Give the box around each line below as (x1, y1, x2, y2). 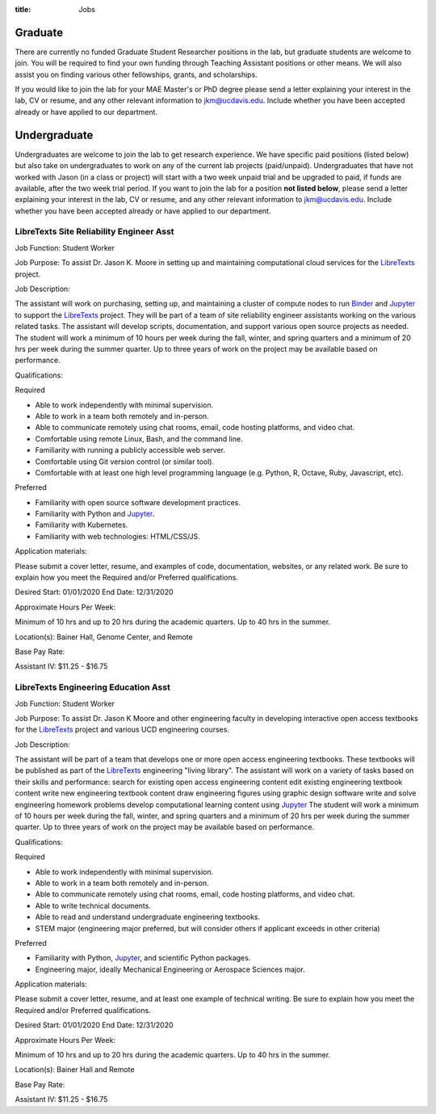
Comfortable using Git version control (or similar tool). (35, 457, 214, 466)
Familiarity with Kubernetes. (35, 520, 128, 530)
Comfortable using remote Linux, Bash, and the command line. (35, 433, 243, 444)
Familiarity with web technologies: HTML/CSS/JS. (35, 531, 201, 541)
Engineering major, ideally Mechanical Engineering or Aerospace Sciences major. (35, 964, 306, 974)
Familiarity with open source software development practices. (35, 497, 241, 507)
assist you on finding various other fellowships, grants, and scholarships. (15, 70, 258, 79)
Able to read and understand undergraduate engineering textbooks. (35, 912, 261, 922)
